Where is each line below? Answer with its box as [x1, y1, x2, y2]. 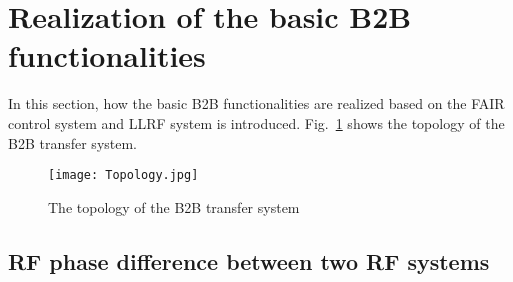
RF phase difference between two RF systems [8, 245, 490, 276]
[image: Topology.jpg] [48, 168, 199, 183]
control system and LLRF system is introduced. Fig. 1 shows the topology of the [8, 112, 505, 133]
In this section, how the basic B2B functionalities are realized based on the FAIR [8, 93, 505, 114]
